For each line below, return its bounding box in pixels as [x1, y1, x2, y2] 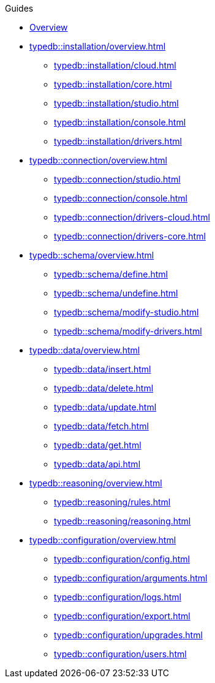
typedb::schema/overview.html [29, 250, 154, 260]
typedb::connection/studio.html [54, 174, 181, 184]
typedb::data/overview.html [29, 345, 140, 355]
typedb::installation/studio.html [54, 98, 179, 108]
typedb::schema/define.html [54, 269, 168, 279]
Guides [5, 3, 34, 13]
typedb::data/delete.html [54, 383, 154, 393]
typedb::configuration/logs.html [54, 592, 181, 602]
